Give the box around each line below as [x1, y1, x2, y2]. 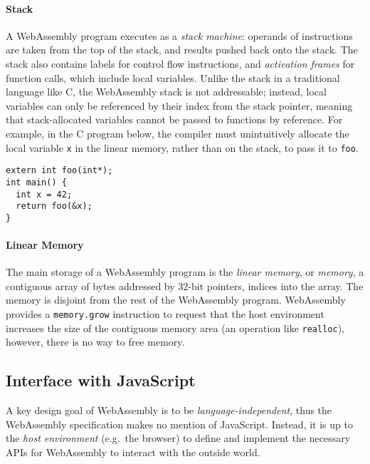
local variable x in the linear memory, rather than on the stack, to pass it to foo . [6, 140, 359, 155]
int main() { [6, 177, 67, 187]
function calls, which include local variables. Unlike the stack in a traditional [6, 70, 340, 85]
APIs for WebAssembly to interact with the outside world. [6, 444, 260, 459]
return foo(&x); [16, 201, 92, 212]
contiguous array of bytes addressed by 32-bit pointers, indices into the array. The [6, 278, 364, 293]
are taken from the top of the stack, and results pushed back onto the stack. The [6, 42, 358, 57]
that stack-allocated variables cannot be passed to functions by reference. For [6, 112, 343, 127]
